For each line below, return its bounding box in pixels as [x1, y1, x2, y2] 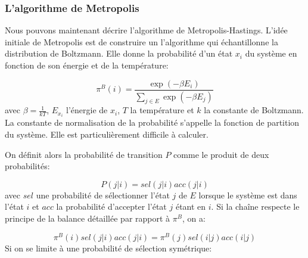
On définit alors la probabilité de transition [5, 148, 163, 160]
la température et [130, 104, 194, 116]
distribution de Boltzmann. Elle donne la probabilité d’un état [5, 47, 233, 60]
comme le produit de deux [173, 148, 269, 160]
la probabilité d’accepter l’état [56, 200, 167, 213]
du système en [245, 47, 297, 60]
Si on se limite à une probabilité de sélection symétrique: [5, 241, 212, 254]
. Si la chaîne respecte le [211, 200, 300, 213]
